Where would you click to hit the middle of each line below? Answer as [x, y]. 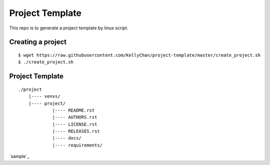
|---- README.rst [73, 110]
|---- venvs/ [44, 96]
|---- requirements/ [77, 145]
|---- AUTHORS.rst [75, 117]
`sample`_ [19, 157]
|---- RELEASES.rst [76, 131]
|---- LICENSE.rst [75, 124]
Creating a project [38, 42]
